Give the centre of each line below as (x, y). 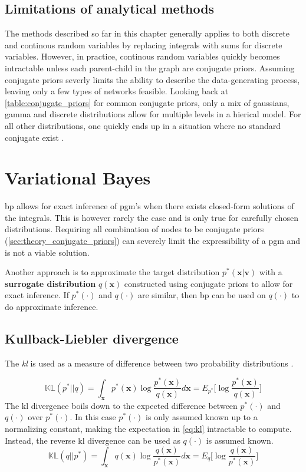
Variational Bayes (78, 178)
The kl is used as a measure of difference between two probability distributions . (149, 363)
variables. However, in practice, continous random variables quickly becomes (142, 56)
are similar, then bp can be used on (202, 295)
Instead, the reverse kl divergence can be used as (93, 440)
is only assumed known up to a (202, 417)
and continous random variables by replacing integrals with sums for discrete (144, 44)
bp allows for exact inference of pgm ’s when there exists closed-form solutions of (149, 206)
